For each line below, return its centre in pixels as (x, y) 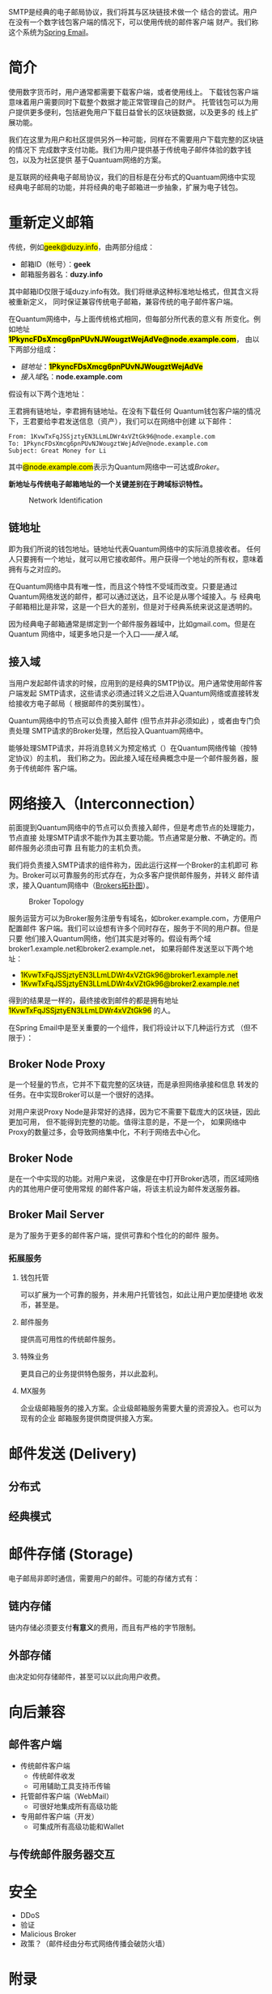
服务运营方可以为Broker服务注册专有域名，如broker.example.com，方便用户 (135, 918)
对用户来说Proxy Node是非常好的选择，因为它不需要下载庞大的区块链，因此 (134, 1112)
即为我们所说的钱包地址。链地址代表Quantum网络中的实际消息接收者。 (127, 549)
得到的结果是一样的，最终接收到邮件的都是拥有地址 (93, 1000)
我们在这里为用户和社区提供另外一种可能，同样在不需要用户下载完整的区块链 (136, 139)
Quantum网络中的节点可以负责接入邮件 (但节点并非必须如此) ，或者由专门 (131, 721)
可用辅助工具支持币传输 (71, 1786)
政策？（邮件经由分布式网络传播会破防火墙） (95, 1944)
